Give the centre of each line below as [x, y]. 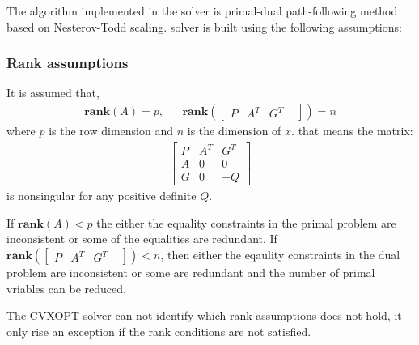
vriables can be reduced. [66, 288]
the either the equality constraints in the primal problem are [246, 222]
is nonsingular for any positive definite [102, 196]
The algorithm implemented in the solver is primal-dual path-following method [202, 11]
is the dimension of [234, 131]
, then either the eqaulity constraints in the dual [280, 255]
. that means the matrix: [352, 131]
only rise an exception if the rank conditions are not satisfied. [159, 331]
